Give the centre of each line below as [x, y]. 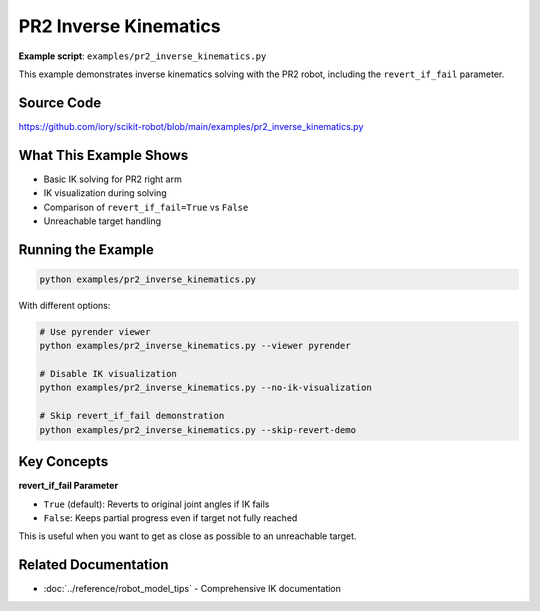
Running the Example [86, 249]
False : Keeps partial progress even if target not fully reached [170, 517]
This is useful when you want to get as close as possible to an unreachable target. [187, 536]
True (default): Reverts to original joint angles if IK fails [156, 504]
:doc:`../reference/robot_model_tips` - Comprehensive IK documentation [192, 589]
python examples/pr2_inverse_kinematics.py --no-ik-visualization [205, 388]
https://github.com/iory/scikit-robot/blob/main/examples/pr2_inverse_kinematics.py [191, 126]
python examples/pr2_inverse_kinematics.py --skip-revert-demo [198, 429]
